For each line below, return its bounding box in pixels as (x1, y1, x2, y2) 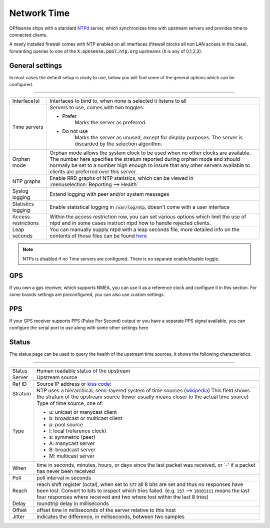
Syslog (12, 188, 28, 195)
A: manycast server (49, 440, 95, 447)
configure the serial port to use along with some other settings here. (9, 325, 150, 331)
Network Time (9, 8, 70, 19)
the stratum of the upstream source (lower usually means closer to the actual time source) (36, 393, 249, 400)
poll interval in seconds (36, 474, 91, 481)
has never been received (36, 467, 95, 474)
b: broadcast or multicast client (49, 415, 122, 422)
